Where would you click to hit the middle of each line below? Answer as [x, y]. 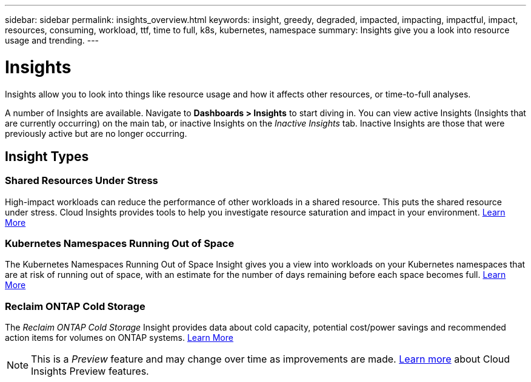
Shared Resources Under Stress [82, 181]
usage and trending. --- [52, 40]
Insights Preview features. [90, 371]
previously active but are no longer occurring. [96, 133]
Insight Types [47, 156]
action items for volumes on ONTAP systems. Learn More [119, 338]
